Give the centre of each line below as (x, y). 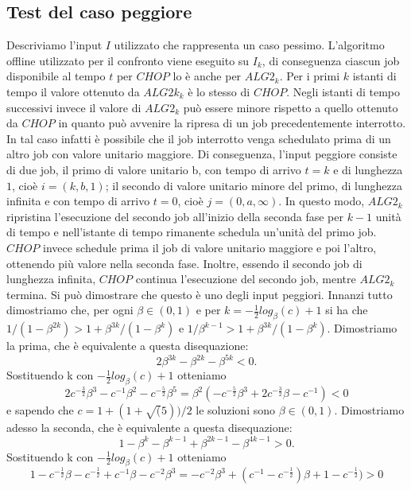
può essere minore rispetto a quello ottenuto (291, 107)
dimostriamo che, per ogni (70, 310)
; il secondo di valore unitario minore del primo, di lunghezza (254, 185)
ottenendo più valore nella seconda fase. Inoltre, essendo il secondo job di (184, 263)
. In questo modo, (322, 201)
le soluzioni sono (236, 410)
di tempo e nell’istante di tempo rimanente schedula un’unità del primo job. (192, 232)
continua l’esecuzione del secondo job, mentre (246, 279)
